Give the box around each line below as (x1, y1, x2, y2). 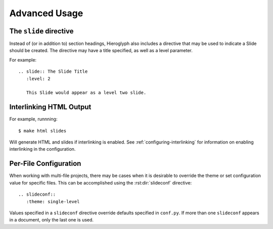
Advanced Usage (9, 8, 83, 19)
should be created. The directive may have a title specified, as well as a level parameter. (9, 48, 193, 54)
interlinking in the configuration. (9, 146, 76, 152)
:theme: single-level (26, 199, 80, 204)
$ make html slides (18, 128, 67, 133)
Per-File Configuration (9, 159, 81, 168)
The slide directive (9, 27, 74, 35)
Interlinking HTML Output (9, 103, 92, 111)
